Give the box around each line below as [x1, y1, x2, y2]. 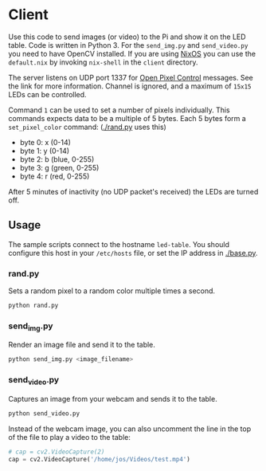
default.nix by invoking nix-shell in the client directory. [8, 57, 198, 67]
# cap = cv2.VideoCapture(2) [8, 448, 105, 456]
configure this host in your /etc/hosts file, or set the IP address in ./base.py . [8, 248, 258, 257]
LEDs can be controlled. [8, 89, 87, 99]
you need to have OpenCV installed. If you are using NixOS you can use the [8, 49, 256, 58]
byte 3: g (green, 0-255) [19, 163, 100, 172]
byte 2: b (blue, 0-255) [19, 154, 95, 164]
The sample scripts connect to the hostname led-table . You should [8, 239, 229, 249]
